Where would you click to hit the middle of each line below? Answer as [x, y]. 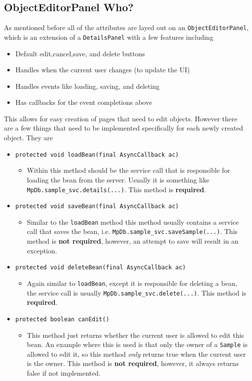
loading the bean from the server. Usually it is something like [118, 179]
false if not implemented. [64, 373]
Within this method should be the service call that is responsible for [128, 170]
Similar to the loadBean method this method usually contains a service [133, 222]
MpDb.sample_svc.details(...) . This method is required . [117, 189]
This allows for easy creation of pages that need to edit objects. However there [121, 118]
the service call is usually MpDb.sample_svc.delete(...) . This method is [137, 292]
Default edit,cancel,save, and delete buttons [80, 53]
